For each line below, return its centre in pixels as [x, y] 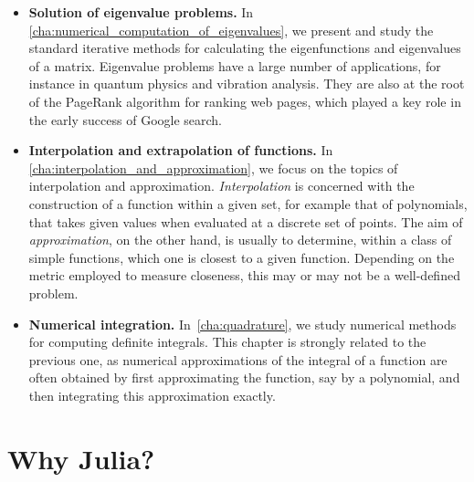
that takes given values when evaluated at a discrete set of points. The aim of [246, 221]
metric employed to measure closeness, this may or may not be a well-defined [244, 275]
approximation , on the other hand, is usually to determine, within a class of [240, 240]
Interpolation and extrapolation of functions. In [181, 150]
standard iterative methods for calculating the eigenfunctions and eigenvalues [245, 48]
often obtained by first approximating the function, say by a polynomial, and [244, 377]
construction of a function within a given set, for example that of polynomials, [248, 203]
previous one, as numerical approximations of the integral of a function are [238, 359]
